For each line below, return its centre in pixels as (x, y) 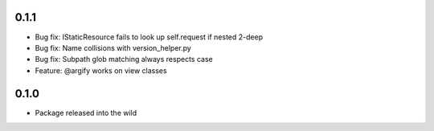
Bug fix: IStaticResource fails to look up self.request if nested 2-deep (149, 37)
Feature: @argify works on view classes (101, 70)
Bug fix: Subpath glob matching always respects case (124, 59)
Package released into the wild (86, 113)
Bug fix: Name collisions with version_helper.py (113, 47)
